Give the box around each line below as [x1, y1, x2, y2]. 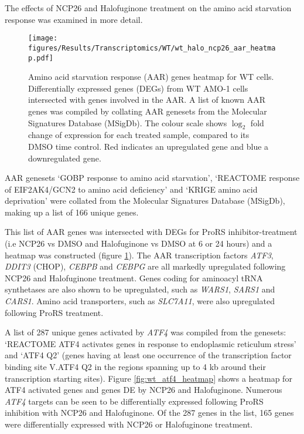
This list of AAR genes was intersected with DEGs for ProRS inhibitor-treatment [5, 226, 298, 238]
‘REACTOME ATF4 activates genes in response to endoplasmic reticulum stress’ [5, 337, 296, 349]
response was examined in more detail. [5, 13, 143, 25]
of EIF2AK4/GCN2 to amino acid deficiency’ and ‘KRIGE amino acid [5, 183, 258, 195]
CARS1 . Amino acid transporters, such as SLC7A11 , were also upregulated [5, 295, 275, 307]
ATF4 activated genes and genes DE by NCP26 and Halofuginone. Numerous [5, 383, 282, 396]
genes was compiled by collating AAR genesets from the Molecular [28, 105, 267, 117]
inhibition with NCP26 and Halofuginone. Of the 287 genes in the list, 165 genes [5, 406, 294, 419]
